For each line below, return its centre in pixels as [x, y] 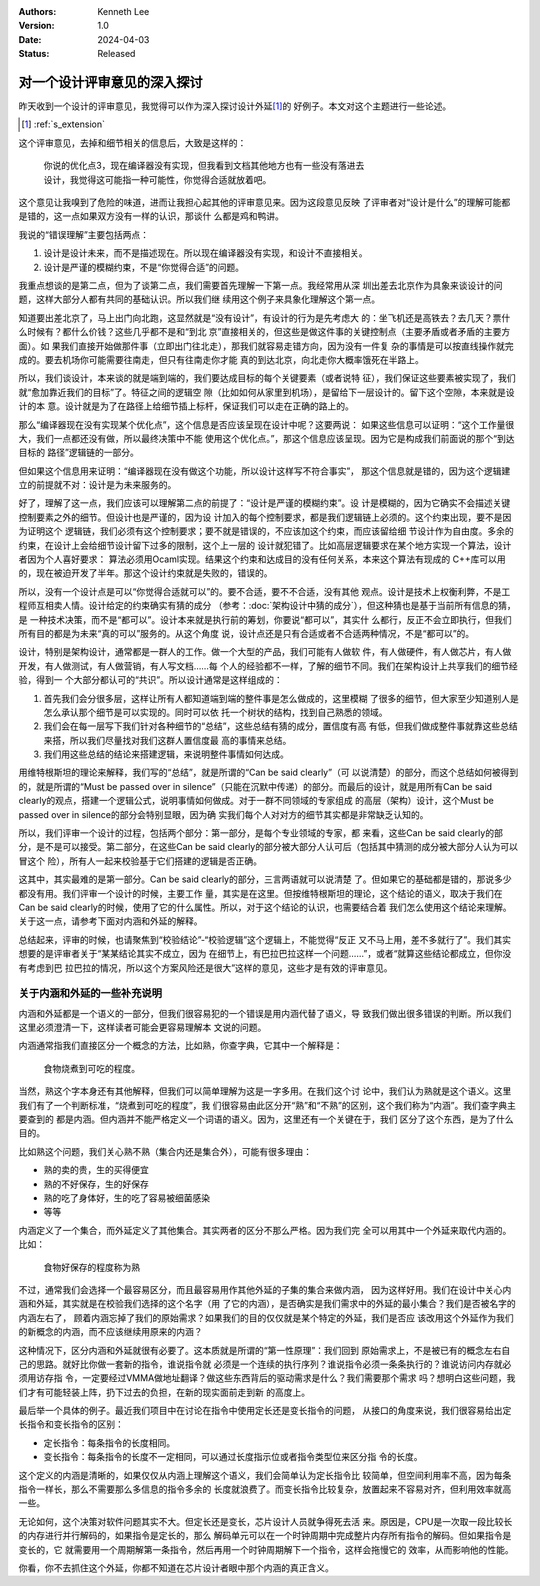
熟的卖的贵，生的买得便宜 [96, 1170]
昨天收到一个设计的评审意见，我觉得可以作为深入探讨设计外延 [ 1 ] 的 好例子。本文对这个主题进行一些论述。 [235, 106]
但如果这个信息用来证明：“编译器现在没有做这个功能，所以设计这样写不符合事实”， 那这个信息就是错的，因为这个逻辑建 [264, 471]
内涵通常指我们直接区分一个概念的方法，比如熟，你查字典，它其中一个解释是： [180, 1046]
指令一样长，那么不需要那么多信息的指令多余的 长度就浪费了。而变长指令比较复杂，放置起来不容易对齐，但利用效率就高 [265, 1489]
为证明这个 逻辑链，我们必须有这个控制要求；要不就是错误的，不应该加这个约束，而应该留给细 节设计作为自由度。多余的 [266, 531]
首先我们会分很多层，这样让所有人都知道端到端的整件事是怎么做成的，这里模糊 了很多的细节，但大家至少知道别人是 [281, 698]
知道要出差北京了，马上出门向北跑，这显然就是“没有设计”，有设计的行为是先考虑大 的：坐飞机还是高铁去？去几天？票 [260, 317]
